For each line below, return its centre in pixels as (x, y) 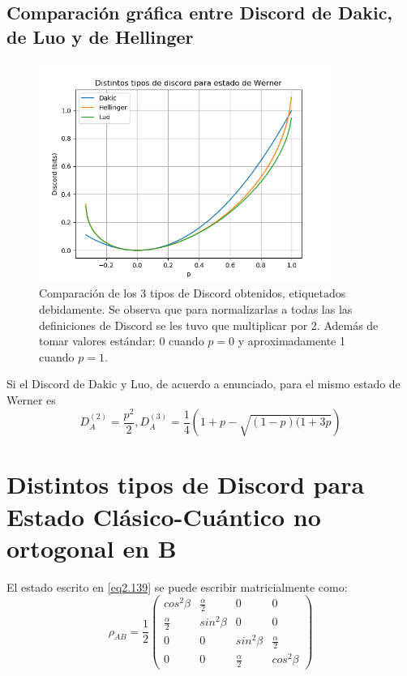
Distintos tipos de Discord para (186, 484)
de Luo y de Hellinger (100, 36)
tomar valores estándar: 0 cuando (122, 341)
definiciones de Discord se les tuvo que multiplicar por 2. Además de (209, 325)
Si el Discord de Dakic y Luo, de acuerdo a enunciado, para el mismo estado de (203, 384)
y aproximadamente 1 (291, 341)
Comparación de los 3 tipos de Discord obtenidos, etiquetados (193, 293)
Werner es (31, 400)
